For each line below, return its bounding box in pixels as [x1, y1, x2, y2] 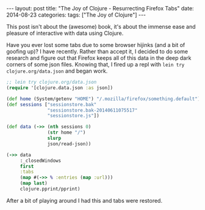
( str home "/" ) [47, 129, 86, 136]
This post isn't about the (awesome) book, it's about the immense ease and [6, 23, 196, 30]
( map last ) [20, 180, 48, 187]
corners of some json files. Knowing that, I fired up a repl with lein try [6, 61, 185, 68]
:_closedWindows [20, 157, 62, 164]
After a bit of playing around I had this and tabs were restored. [6, 197, 163, 204]
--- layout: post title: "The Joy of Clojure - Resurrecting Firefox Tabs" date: [6, 5, 194, 12]
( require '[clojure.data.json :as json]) [6, 84, 113, 91]
